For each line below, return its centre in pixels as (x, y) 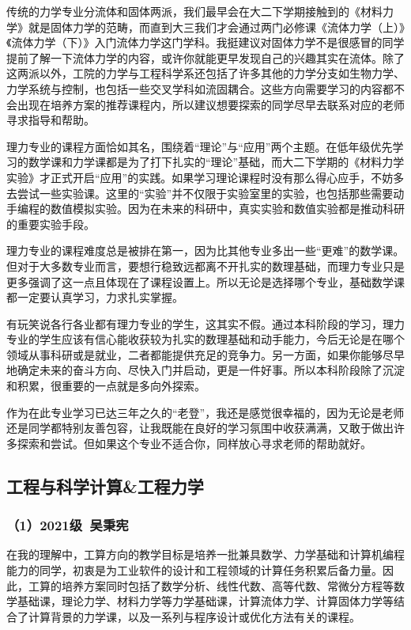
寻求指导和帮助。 (51, 120)
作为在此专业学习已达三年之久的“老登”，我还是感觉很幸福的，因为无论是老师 (205, 412)
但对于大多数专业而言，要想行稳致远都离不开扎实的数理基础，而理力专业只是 (205, 266)
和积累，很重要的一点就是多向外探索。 (106, 386)
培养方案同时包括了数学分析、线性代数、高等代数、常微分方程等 (227, 585)
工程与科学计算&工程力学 (105, 486)
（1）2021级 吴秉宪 (68, 525)
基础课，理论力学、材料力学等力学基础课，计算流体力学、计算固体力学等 (205, 601)
